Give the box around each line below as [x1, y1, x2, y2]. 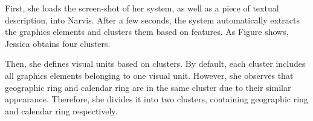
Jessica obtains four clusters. [5, 37, 111, 49]
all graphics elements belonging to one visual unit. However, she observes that [5, 69, 294, 81]
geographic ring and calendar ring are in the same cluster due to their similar [5, 81, 291, 93]
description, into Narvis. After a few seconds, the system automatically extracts [5, 13, 300, 26]
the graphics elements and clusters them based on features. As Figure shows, [5, 25, 289, 38]
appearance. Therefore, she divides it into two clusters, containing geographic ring [5, 93, 308, 105]
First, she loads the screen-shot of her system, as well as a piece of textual [5, 2, 279, 14]
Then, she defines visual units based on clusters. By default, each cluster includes [5, 57, 306, 70]
